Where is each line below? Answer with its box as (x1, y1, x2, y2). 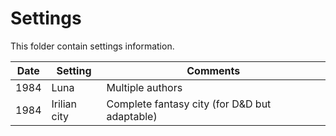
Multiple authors (106, 80, 183, 94)
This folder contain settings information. (10, 40, 175, 52)
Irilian (51, 97, 78, 111)
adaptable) (106, 109, 158, 123)
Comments (186, 63, 241, 77)
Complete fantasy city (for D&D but (106, 97, 272, 111)
